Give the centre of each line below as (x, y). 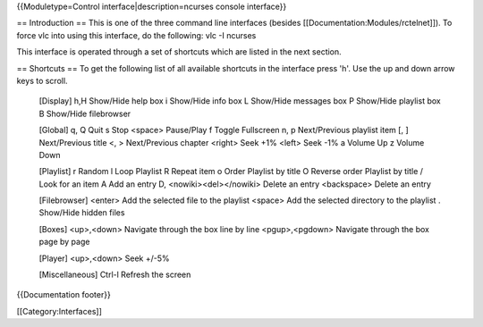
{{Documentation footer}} (64, 295)
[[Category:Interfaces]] (59, 311)
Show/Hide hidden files (82, 213)
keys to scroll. (42, 80)
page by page (64, 242)
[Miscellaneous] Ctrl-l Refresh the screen (115, 275)
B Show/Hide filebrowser (85, 113)
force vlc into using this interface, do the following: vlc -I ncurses (136, 35)
